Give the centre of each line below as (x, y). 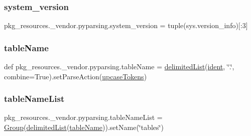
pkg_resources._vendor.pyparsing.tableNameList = (83, 117)
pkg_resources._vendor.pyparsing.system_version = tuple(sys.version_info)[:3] (126, 25)
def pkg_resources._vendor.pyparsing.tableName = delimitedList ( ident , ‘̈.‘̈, (119, 66)
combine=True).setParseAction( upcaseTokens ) (76, 76)
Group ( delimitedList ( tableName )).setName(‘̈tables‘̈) (84, 127)
